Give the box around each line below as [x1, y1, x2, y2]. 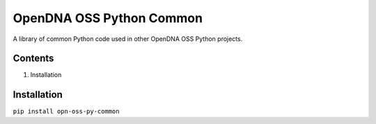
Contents [13, 53, 54, 64]
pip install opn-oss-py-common [13, 107, 120, 116]
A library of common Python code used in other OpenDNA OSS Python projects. [13, 35, 243, 43]
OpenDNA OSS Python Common [13, 10, 203, 26]
